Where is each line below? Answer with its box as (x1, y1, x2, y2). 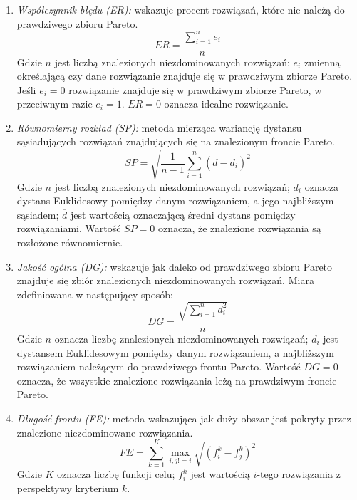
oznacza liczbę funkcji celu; (57, 467, 175, 481)
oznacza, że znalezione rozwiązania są (157, 221, 321, 236)
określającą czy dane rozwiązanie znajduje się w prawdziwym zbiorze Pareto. (16, 68, 353, 83)
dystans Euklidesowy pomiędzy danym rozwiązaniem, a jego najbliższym (16, 193, 334, 208)
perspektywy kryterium (16, 480, 119, 495)
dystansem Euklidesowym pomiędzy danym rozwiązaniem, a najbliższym (16, 345, 334, 360)
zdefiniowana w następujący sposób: (16, 286, 173, 301)
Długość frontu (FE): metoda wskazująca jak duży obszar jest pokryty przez (16, 410, 351, 425)
